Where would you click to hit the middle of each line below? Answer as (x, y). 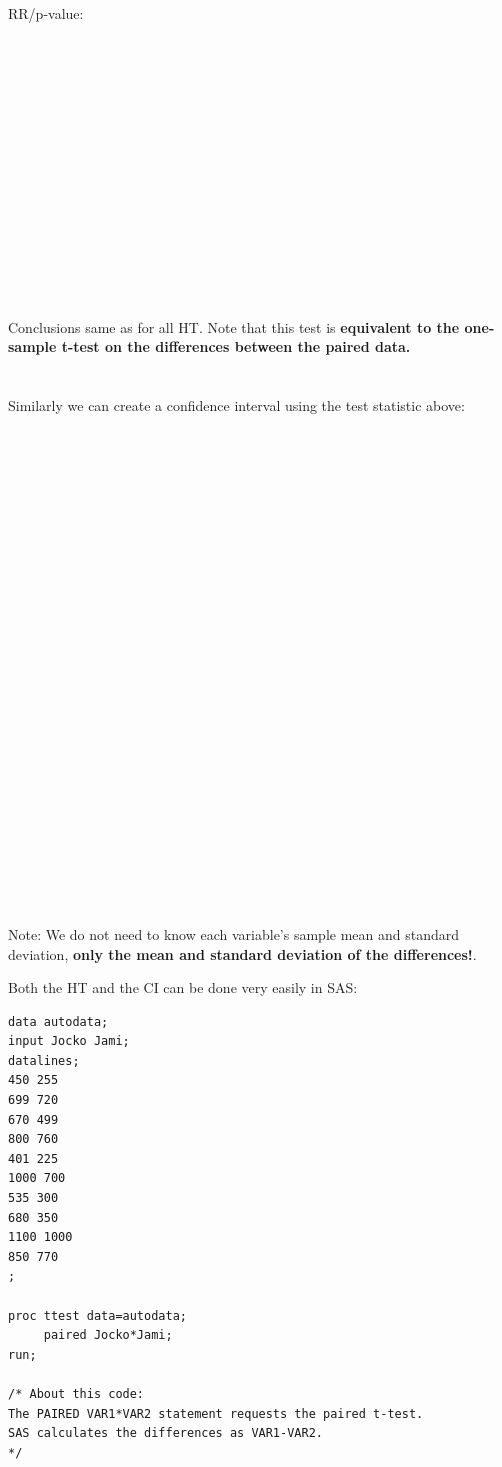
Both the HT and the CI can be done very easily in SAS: (183, 987)
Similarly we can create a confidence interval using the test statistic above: (236, 404)
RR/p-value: (46, 13)
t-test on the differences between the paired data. (236, 346)
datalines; (44, 1060)
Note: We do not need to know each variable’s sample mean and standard (234, 933)
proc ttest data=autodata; (97, 1315)
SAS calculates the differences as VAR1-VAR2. (165, 1433)
